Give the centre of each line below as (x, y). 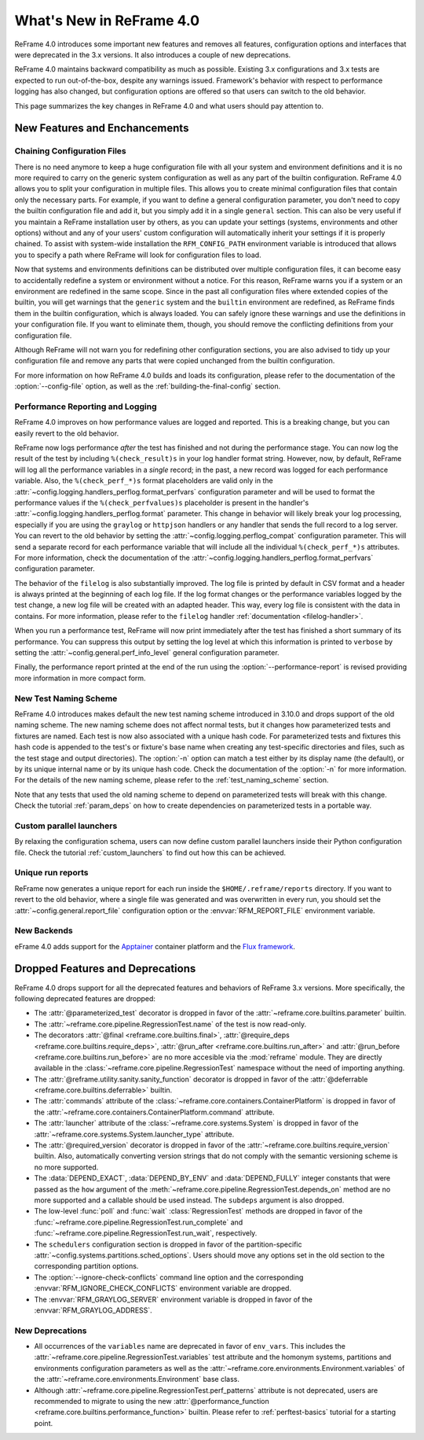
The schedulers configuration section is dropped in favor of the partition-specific (168, 1244)
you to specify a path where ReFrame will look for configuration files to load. (138, 255)
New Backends (44, 930)
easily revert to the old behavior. (67, 433)
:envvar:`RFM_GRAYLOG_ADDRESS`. (93, 1310)
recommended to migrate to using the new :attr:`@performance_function (152, 1401)
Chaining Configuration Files (70, 151)
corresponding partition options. (86, 1266)
